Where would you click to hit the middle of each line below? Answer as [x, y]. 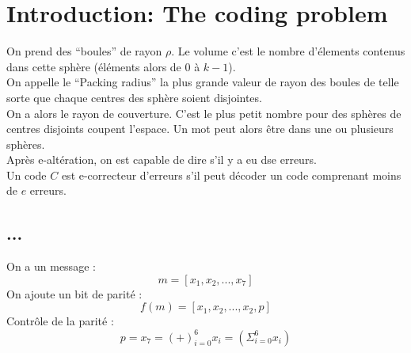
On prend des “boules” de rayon [84, 51]
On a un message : [51, 266]
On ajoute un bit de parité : [74, 293]
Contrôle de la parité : [60, 321]
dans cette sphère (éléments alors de [94, 66]
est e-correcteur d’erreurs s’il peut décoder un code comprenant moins [231, 175]
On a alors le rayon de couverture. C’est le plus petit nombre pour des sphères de [204, 113]
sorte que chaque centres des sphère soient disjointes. [134, 97]
